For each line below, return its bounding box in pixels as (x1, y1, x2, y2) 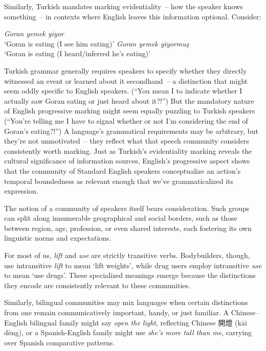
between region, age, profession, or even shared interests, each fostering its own (4, 222, 252, 233)
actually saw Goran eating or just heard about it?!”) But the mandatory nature (4, 95, 254, 106)
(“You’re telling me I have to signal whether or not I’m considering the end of (4, 115, 248, 126)
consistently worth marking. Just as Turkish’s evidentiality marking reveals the (4, 145, 252, 156)
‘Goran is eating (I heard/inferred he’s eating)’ (4, 48, 150, 59)
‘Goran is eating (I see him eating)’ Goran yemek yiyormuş (4, 38, 189, 49)
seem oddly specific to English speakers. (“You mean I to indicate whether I (4, 85, 242, 96)
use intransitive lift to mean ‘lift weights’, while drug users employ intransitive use (4, 260, 262, 270)
